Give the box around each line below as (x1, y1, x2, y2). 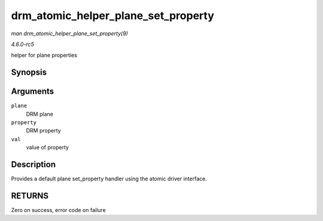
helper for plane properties (11, 51, 78, 59)
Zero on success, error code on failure (11, 207, 106, 214)
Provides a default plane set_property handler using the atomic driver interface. (11, 175, 208, 182)
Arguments (11, 87, 54, 97)
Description (11, 159, 56, 170)
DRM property (26, 127, 61, 134)
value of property (26, 144, 69, 151)
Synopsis (11, 67, 47, 78)
